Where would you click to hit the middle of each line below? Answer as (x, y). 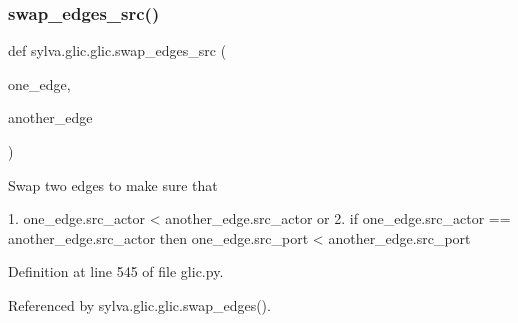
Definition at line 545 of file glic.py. (116, 271)
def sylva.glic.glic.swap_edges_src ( (117, 50)
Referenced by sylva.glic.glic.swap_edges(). (139, 304)
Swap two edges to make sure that (113, 184)
